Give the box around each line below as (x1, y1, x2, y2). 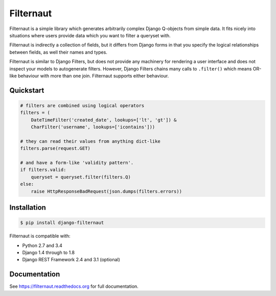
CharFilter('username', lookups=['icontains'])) (31, 124, 155, 130)
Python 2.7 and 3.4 (22, 242, 62, 249)
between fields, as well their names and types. (9, 49, 107, 55)
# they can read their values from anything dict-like (20, 138, 160, 144)
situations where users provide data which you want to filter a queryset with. (9, 32, 171, 38)
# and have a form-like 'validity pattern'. (20, 160, 134, 166)
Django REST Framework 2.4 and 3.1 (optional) (22, 257, 120, 263)
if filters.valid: (20, 167, 66, 173)
